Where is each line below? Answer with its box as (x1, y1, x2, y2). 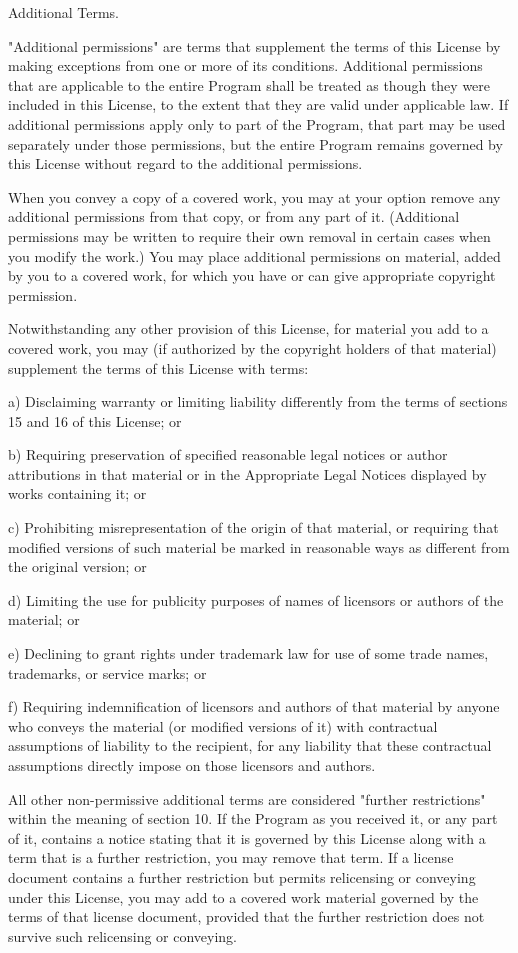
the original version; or (8, 556, 147, 577)
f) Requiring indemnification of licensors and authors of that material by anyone (8, 696, 500, 717)
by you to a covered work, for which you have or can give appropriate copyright (8, 265, 496, 286)
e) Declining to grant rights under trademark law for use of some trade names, (8, 643, 489, 664)
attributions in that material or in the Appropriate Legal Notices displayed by (8, 463, 487, 484)
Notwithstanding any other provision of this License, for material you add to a (8, 318, 489, 339)
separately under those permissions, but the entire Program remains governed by (8, 133, 503, 154)
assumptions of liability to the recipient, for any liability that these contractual (8, 735, 492, 756)
